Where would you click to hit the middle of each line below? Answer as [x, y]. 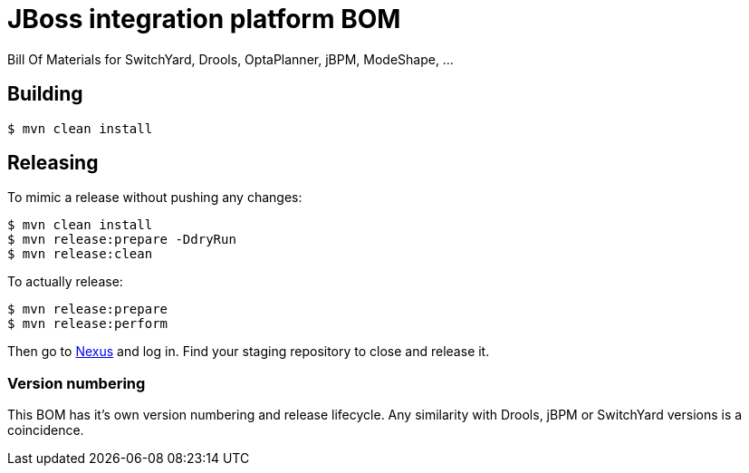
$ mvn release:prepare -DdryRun [122, 240]
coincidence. [46, 430]
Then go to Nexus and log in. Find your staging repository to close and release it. [249, 352]
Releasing [53, 163]
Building [45, 94]
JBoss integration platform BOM [204, 19]
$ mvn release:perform [88, 324]
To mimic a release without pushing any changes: [155, 198]
